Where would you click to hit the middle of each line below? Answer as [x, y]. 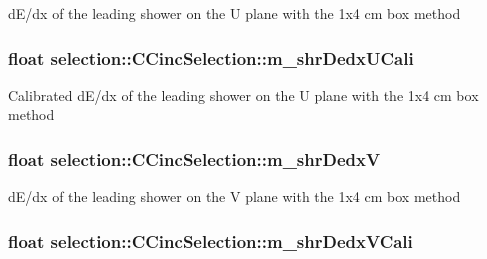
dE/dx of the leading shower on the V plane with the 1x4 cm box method [234, 196]
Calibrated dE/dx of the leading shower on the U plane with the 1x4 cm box [243, 94]
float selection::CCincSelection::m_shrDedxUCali [211, 57]
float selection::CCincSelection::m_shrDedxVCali [210, 240]
